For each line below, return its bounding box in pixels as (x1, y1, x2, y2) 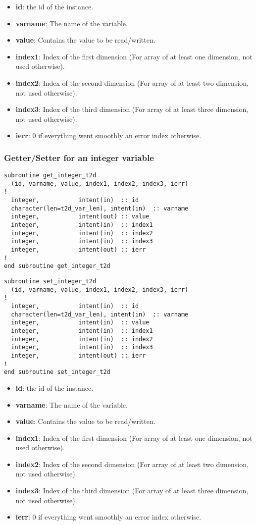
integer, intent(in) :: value (11, 319, 150, 326)
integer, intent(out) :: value (11, 213, 150, 220)
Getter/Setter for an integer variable (4, 151, 154, 163)
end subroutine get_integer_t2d (4, 262, 110, 270)
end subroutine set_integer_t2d (4, 368, 110, 376)
